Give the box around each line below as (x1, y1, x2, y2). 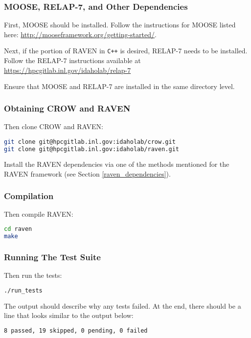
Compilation (4, 189, 54, 202)
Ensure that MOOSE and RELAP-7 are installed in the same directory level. (4, 81, 235, 91)
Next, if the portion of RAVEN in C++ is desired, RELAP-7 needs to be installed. (4, 45, 248, 56)
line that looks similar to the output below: (4, 310, 134, 320)
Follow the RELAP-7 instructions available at (4, 55, 141, 66)
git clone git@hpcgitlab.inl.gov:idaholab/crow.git (4, 138, 176, 145)
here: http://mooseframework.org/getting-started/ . (4, 29, 157, 39)
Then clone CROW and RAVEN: (4, 121, 103, 132)
